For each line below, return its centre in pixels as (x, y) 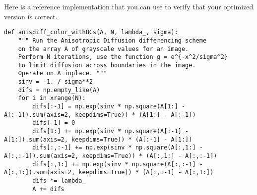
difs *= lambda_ (59, 181)
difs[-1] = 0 (54, 123)
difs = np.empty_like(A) (59, 90)
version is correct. (31, 16)
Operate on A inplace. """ (63, 73)
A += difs (48, 189)
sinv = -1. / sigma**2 (55, 82)
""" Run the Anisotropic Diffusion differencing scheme (112, 40)
